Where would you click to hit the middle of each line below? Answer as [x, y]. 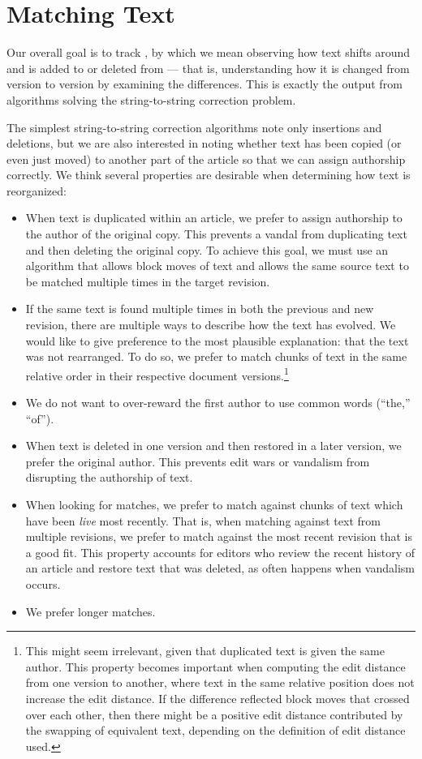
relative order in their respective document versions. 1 [157, 374]
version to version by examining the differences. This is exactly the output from [205, 84]
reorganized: [37, 190]
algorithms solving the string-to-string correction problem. [151, 99]
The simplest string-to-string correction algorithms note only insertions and [194, 127]
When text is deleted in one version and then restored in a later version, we [213, 446]
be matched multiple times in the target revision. [148, 281]
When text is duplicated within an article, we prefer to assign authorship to [214, 218]
